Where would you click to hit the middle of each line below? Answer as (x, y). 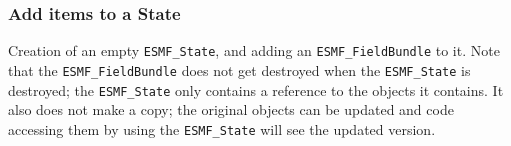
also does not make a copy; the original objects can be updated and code (231, 109)
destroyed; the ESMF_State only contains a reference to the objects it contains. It (256, 89)
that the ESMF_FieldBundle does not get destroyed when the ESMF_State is (239, 69)
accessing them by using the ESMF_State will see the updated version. (222, 128)
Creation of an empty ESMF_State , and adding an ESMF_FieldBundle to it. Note (254, 50)
